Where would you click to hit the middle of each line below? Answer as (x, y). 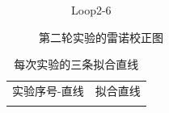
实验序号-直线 (48, 91)
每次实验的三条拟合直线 (76, 64)
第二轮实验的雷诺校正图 (101, 37)
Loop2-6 (91, 10)
